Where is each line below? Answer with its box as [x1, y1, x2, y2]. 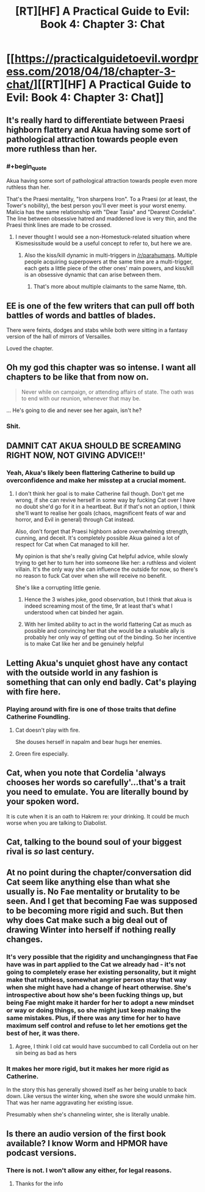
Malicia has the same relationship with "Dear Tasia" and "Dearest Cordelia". [6, 208, 196, 216]
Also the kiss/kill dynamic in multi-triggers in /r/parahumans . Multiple [24, 252, 198, 259]
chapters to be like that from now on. [6, 372, 149, 383]
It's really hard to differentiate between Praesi [6, 115, 185, 125]
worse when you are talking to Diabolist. [6, 819, 107, 826]
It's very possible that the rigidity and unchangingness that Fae [6, 952, 198, 961]
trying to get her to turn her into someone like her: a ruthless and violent [15, 559, 196, 567]
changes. [6, 934, 43, 944]
